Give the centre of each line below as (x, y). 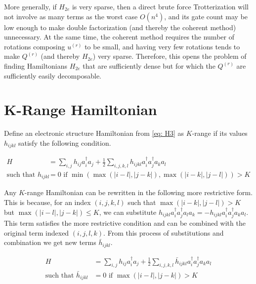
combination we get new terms (50, 242)
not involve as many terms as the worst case (71, 16)
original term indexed (37, 232)
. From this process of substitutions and (164, 232)
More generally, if (30, 6)
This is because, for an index (47, 202)
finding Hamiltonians (36, 65)
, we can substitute (128, 212)
